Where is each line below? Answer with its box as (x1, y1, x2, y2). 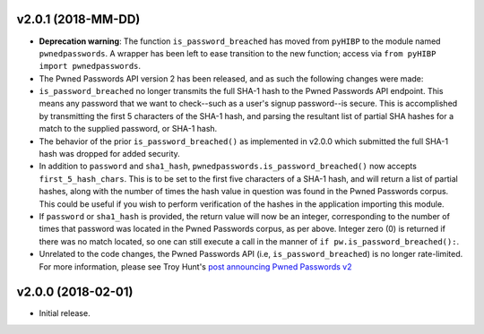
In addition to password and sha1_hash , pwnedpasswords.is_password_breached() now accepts (39, 161, 417, 172)
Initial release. (39, 308, 91, 319)
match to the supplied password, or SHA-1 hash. (39, 124, 218, 134)
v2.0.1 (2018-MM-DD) (16, 12, 141, 27)
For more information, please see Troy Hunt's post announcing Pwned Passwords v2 (39, 261, 352, 272)
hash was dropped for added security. (39, 149, 181, 159)
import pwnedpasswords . (39, 61, 142, 72)
